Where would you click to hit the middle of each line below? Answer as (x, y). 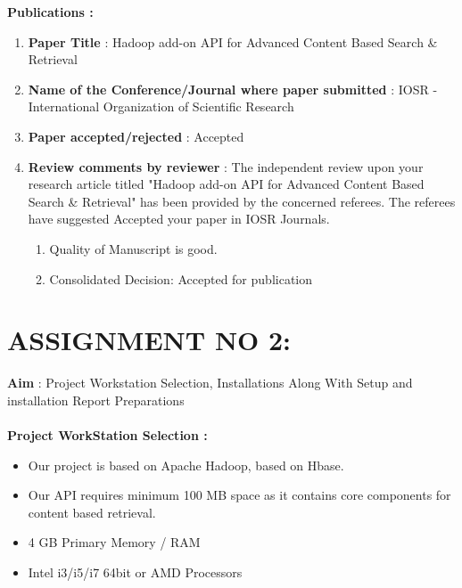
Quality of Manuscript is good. (133, 248)
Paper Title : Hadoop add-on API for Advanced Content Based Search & (233, 41)
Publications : (50, 12)
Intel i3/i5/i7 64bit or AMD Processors (135, 572)
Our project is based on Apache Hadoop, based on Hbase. (186, 465)
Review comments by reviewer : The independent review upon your (226, 166)
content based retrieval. (92, 512)
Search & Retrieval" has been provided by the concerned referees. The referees (242, 201)
